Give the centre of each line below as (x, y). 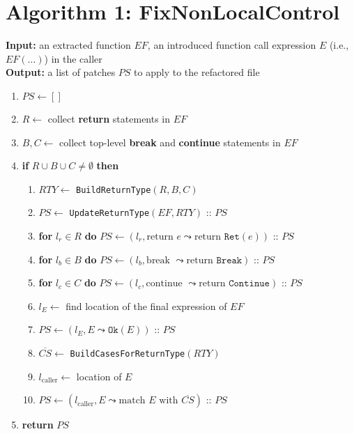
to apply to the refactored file (197, 72)
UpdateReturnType (109, 214)
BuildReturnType (113, 190)
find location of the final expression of (146, 305)
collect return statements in (109, 118)
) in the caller (73, 58)
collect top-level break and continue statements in (170, 142)
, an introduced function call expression (232, 45)
